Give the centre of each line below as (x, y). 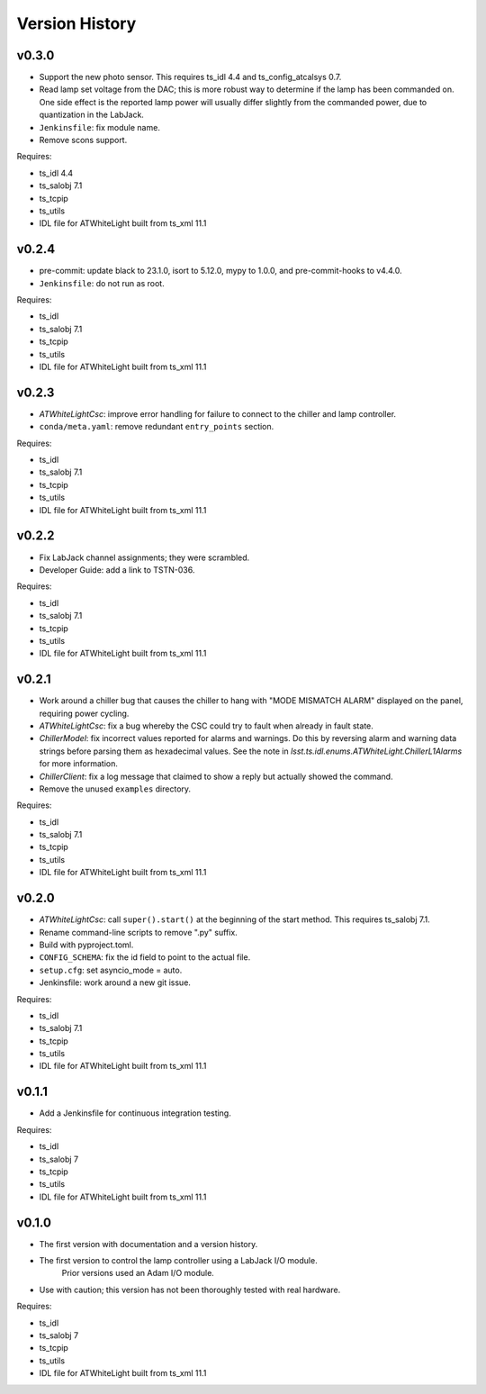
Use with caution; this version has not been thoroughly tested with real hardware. (190, 1290)
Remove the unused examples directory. (115, 789)
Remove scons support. (83, 140)
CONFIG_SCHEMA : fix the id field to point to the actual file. (145, 957)
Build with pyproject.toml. (86, 945)
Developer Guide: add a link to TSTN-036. (117, 570)
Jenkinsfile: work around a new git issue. (115, 982)
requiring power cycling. (84, 713)
